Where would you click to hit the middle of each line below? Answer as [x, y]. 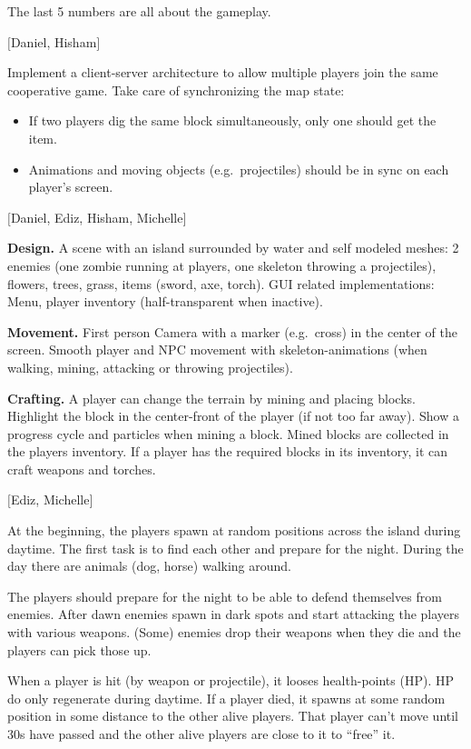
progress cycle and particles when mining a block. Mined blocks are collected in [228, 433]
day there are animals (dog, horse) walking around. [149, 566]
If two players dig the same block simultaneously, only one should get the [232, 120]
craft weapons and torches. [82, 469]
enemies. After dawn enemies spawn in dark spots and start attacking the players [234, 614]
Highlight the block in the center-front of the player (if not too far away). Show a [233, 416]
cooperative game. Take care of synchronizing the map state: [176, 90]
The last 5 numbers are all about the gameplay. [139, 11]
